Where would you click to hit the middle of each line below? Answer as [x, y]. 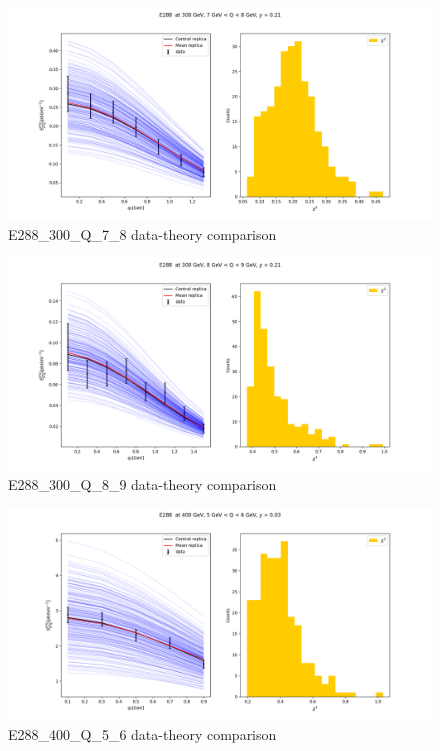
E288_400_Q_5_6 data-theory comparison [142, 733]
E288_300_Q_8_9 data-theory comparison [142, 483]
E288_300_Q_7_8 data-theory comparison [142, 233]
